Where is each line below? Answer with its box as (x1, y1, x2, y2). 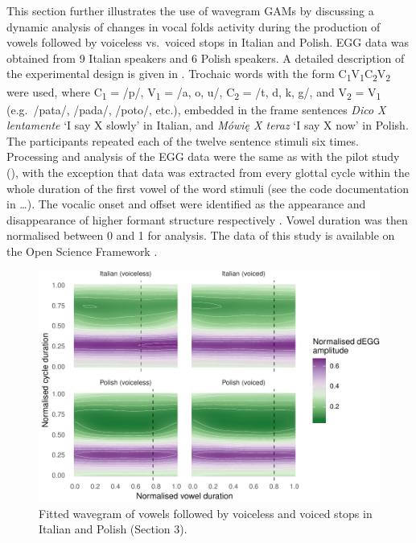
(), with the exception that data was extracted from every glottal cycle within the (6, 164, 410, 180)
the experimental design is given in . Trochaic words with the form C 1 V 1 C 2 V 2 (6, 65, 391, 84)
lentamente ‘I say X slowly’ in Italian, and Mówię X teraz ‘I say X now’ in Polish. (6, 117, 409, 134)
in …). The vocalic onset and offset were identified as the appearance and (6, 195, 366, 212)
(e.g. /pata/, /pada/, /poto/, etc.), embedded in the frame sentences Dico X (6, 101, 386, 117)
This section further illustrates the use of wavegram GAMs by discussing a (6, 2, 374, 19)
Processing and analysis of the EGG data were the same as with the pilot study (6, 148, 400, 165)
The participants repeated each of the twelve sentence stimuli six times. (6, 132, 359, 149)
